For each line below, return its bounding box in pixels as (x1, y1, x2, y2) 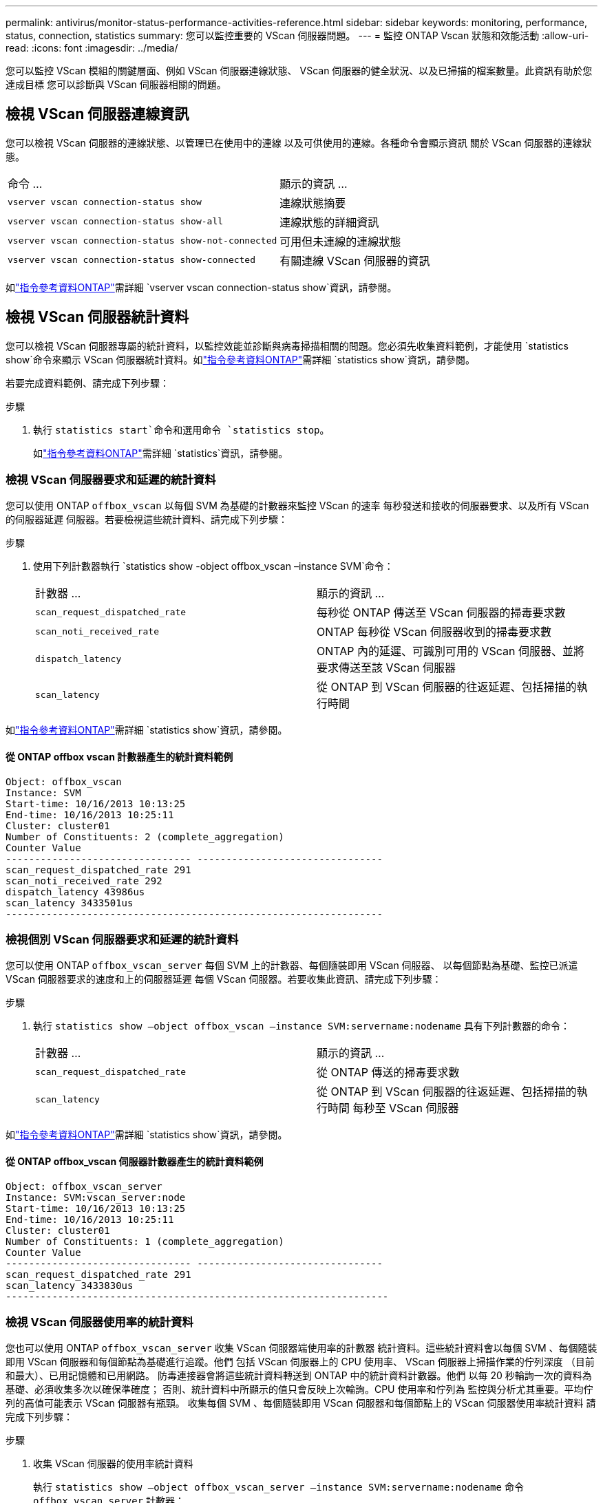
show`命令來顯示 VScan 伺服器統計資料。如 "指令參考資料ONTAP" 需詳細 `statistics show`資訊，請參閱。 (6, 353, 476, 365)
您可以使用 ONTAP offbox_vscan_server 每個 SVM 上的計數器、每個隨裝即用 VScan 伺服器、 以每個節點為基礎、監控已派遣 (6, 959, 578, 972)
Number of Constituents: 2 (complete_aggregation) (6, 831, 284, 842)
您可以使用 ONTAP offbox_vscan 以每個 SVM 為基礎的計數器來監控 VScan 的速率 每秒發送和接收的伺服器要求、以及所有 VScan (6, 500, 589, 512)
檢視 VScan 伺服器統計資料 (6, 308, 189, 326)
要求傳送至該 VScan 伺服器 (317, 661, 456, 675)
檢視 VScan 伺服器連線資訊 (6, 105, 189, 123)
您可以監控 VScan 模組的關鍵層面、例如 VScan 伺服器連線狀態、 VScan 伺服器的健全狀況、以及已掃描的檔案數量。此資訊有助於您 (6, 65, 593, 76)
